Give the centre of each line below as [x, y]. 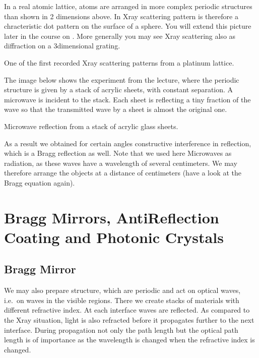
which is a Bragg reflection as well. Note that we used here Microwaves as [118, 153]
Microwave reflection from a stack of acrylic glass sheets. [91, 126]
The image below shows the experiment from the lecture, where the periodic [122, 79]
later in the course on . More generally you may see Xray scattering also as [120, 36]
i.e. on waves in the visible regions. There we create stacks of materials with [122, 300]
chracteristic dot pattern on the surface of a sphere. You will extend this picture [128, 26]
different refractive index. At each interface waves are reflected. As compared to [127, 310]
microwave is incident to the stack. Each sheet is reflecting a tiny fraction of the [127, 99]
